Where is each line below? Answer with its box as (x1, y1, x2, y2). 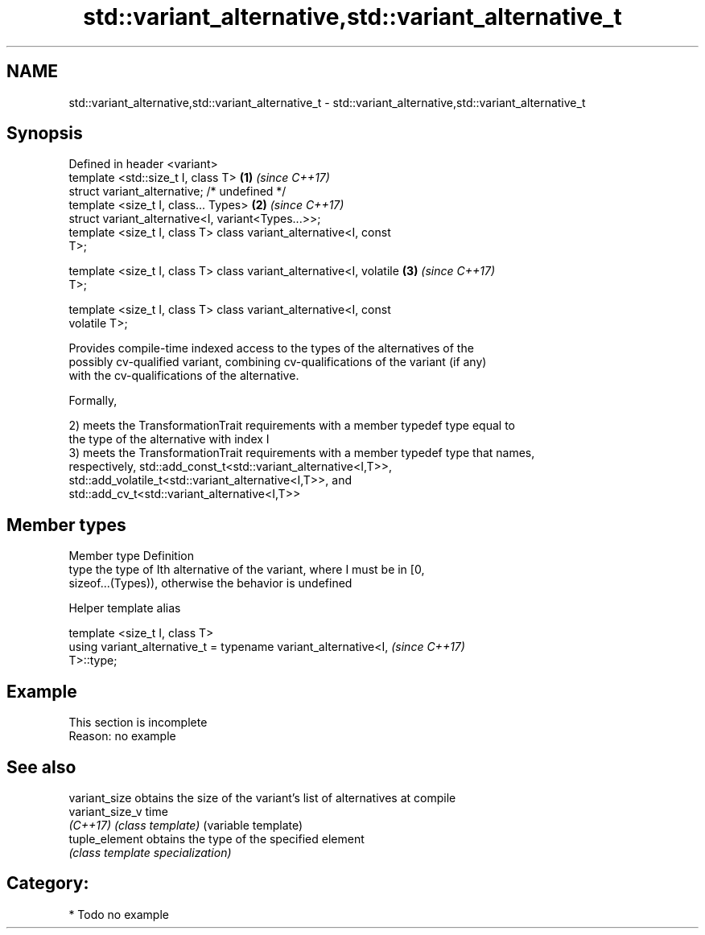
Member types (6, 514, 126, 535)
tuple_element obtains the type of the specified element (68, 831, 365, 846)
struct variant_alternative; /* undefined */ (68, 184, 287, 199)
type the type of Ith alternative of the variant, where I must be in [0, (68, 562, 425, 577)
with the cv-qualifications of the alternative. (68, 369, 299, 383)
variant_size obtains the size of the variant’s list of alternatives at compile (68, 790, 456, 805)
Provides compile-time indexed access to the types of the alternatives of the (68, 341, 474, 356)
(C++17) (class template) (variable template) (68, 818, 303, 832)
